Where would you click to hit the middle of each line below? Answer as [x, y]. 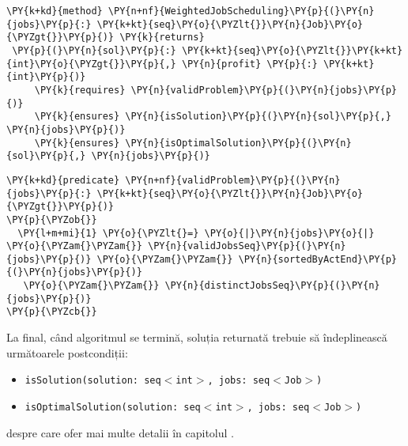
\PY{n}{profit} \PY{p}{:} [249, 64]
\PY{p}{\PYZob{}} [52, 219]
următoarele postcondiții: [67, 352]
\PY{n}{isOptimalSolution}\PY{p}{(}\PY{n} [238, 143]
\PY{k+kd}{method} [55, 11]
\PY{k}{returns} [162, 38]
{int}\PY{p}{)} [46, 77]
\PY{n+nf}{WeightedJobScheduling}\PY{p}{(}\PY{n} [241, 11]
